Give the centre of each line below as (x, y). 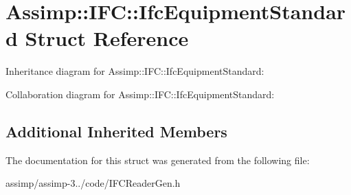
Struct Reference (107, 38)
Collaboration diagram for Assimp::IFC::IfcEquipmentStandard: (140, 94)
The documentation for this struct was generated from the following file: (158, 160)
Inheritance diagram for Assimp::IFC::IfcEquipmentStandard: (135, 71)
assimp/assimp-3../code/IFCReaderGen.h (93, 183)
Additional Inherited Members (116, 131)
